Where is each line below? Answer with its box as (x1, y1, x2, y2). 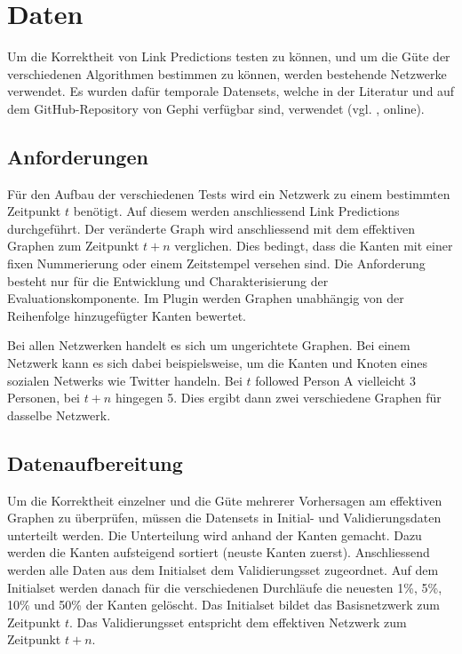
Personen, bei (7, 388, 80, 407)
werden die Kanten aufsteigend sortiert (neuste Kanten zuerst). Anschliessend (7, 543, 430, 562)
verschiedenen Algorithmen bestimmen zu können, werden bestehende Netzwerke (7, 64, 447, 83)
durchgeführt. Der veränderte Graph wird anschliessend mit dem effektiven (7, 219, 415, 237)
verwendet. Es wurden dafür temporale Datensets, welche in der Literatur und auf (7, 82, 455, 100)
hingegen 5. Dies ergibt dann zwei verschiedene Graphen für (115, 388, 442, 407)
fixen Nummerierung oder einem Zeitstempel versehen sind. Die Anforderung (7, 254, 426, 273)
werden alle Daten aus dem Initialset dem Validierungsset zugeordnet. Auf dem (7, 561, 439, 578)
